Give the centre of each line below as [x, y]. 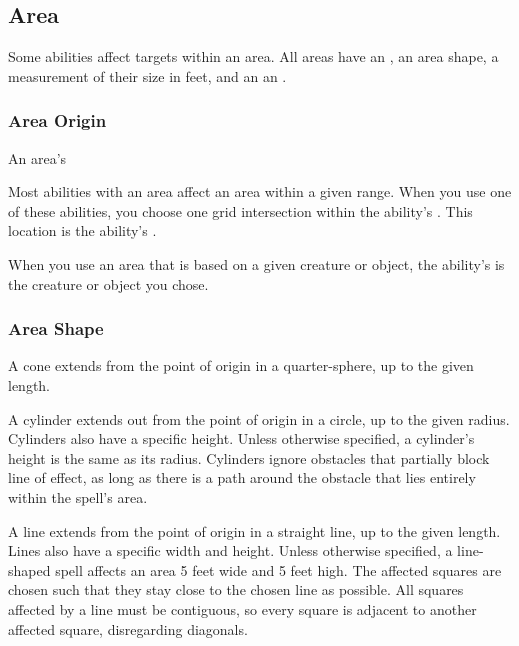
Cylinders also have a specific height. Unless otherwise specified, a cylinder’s [241, 438]
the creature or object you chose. [108, 283]
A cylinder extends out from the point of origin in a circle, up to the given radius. [259, 418]
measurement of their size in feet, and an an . [147, 75]
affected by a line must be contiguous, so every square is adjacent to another [242, 608]
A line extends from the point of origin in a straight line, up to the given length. [254, 530]
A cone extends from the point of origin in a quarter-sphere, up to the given [241, 365]
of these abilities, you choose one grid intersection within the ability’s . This [240, 210]
